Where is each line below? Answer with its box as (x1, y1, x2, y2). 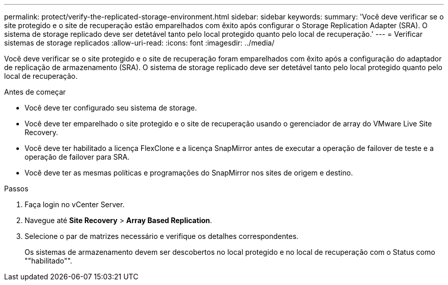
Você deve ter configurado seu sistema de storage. (25, 103, 197, 112)
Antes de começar (4, 87, 66, 96)
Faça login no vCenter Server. (25, 200, 125, 209)
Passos (4, 184, 29, 193)
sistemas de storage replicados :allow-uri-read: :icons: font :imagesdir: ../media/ (4, 38, 275, 47)
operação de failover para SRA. (25, 152, 130, 161)
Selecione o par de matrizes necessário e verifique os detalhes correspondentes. (25, 232, 299, 240)
